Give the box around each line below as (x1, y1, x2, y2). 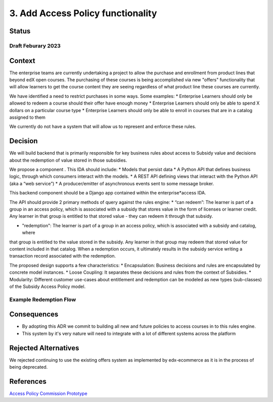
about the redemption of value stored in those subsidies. (9, 157, 127, 163)
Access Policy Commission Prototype (9, 390, 88, 396)
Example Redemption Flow (9, 296, 76, 303)
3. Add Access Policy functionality (9, 8, 157, 19)
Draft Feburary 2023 (9, 42, 61, 49)
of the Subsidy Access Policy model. (9, 283, 86, 289)
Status (9, 27, 31, 35)
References (9, 377, 47, 386)
